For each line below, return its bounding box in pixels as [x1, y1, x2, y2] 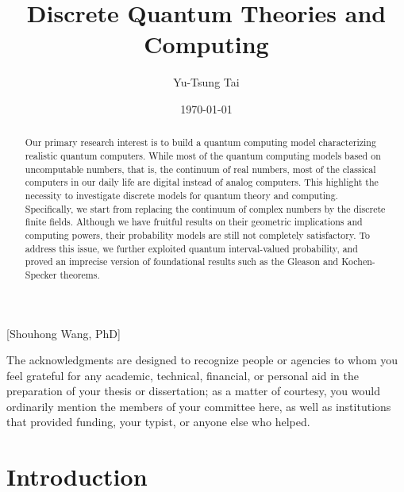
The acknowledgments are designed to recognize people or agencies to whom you [6, 352, 398, 368]
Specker [25, 267, 57, 281]
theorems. [60, 267, 100, 281]
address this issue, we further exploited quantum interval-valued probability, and [25, 241, 358, 255]
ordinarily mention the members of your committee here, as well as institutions [6, 398, 391, 414]
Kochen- [341, 255, 375, 268]
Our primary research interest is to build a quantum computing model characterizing [25, 136, 376, 149]
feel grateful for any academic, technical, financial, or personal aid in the [6, 367, 359, 383]
